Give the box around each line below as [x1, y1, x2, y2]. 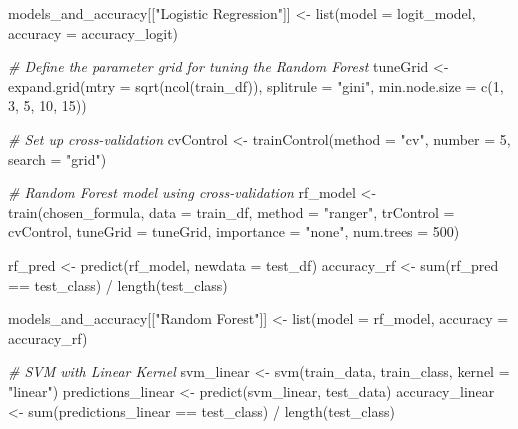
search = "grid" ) [8, 148, 107, 169]
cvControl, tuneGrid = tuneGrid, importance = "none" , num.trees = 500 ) [8, 221, 460, 242]
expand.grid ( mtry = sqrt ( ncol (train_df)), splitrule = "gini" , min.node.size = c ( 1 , [8, 75, 504, 96]
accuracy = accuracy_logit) [8, 22, 179, 43]
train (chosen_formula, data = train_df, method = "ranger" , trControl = [8, 201, 455, 222]
